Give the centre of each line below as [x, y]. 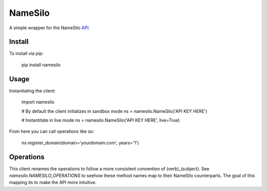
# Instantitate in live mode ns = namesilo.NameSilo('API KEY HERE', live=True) [101, 120]
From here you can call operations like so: [52, 132]
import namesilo [38, 102]
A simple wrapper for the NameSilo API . [49, 28]
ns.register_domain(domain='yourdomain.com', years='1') [80, 143]
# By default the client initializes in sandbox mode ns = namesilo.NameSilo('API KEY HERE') [114, 111]
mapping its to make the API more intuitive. [53, 183]
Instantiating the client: [32, 91]
